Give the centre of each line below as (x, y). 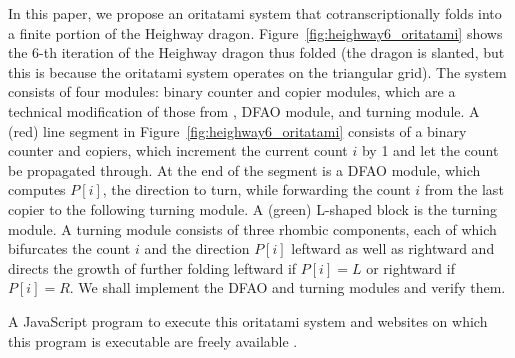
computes (37, 189)
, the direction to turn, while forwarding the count (256, 189)
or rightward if (410, 267)
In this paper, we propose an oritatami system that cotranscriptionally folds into (255, 13)
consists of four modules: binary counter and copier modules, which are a (232, 91)
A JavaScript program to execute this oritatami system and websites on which (248, 320)
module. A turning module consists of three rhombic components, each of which (252, 228)
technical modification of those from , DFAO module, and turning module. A (244, 110)
